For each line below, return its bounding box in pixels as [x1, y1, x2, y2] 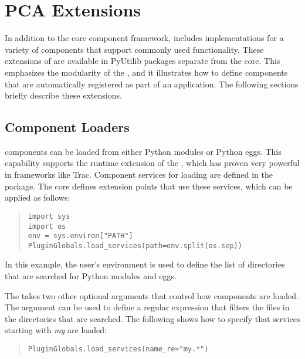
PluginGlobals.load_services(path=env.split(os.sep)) [28, 241, 242, 250]
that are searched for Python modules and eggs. [5, 270, 177, 282]
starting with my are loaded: [5, 324, 107, 336]
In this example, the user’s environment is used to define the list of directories [5, 258, 285, 270]
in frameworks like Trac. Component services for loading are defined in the [5, 168, 273, 181]
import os [28, 222, 66, 231]
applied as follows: [5, 191, 70, 204]
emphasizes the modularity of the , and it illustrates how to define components [5, 66, 288, 78]
